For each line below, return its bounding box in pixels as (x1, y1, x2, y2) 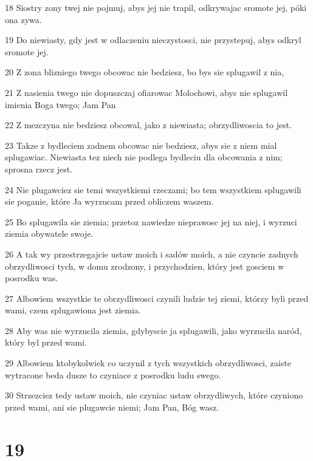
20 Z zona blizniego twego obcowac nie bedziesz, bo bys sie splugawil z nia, (5, 66, 284, 78)
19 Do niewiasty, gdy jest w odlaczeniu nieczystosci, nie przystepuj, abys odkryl (5, 33, 302, 46)
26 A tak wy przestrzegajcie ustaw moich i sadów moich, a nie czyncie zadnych (5, 247, 298, 260)
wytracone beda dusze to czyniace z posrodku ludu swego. (5, 368, 221, 381)
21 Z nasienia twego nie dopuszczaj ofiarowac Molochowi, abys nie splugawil (5, 86, 288, 98)
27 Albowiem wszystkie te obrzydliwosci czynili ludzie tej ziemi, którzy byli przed (5, 292, 309, 304)
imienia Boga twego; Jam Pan (5, 98, 116, 111)
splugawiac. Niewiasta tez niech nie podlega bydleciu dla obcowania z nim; (5, 151, 283, 163)
